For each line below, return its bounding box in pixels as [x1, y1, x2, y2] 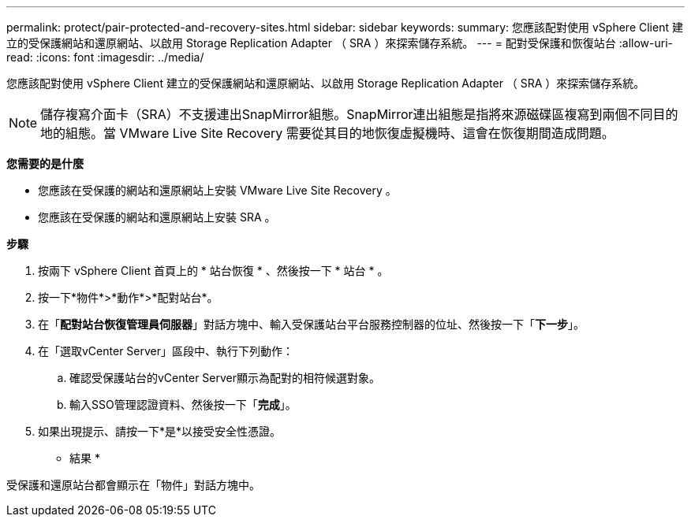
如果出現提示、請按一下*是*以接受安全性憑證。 [38, 425, 282, 438]
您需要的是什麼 [6, 157, 84, 170]
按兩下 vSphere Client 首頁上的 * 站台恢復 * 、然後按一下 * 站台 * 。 [38, 264, 389, 277]
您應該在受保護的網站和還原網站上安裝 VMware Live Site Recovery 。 [38, 184, 397, 197]
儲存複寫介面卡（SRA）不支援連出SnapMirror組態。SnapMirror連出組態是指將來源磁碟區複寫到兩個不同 [40, 106, 653, 122]
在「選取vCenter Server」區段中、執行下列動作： [38, 344, 294, 358]
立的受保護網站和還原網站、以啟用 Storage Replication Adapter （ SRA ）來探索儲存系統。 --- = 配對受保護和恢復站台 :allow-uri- [6, 36, 674, 50]
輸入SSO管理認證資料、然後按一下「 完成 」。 [69, 398, 297, 411]
